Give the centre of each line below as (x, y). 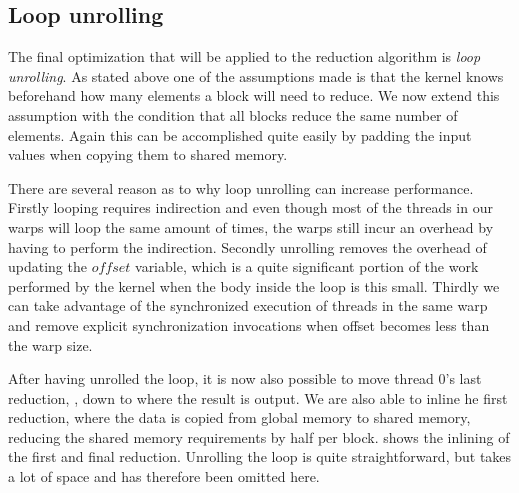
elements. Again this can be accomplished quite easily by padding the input (240, 134)
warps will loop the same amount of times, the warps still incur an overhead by (251, 226)
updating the (47, 266)
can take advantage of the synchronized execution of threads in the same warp (248, 305)
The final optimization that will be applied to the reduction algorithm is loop (244, 56)
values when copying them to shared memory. (148, 154)
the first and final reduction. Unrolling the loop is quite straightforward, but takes (260, 456)
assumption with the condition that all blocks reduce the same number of (233, 114)
